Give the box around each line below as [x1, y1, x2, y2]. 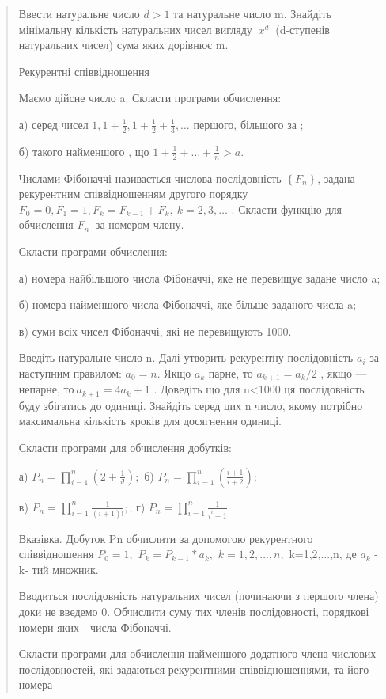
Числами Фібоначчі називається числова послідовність [18, 169, 282, 186]
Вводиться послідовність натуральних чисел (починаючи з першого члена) [18, 587, 379, 604]
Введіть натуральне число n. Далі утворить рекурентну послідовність [18, 349, 354, 366]
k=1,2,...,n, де [289, 545, 357, 562]
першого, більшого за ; [193, 116, 304, 132]
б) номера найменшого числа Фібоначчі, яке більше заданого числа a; [18, 296, 357, 313]
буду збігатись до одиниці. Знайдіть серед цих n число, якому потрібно [18, 397, 363, 413]
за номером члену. [95, 216, 184, 233]
